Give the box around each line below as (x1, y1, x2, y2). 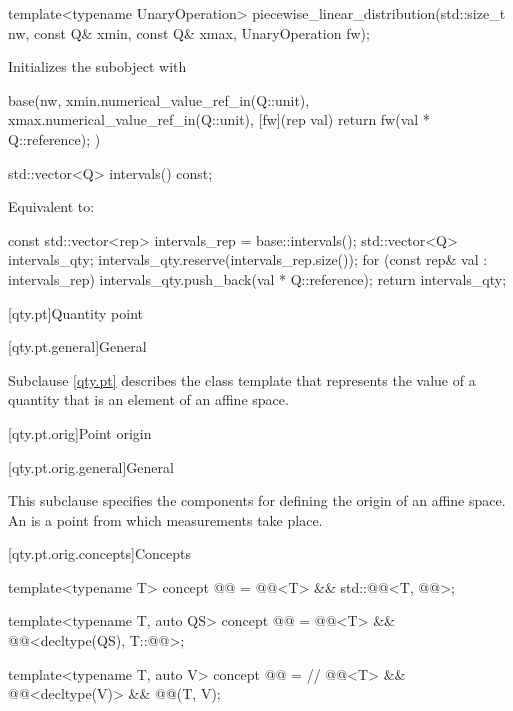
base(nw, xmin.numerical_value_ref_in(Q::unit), (8, 89, 310, 110)
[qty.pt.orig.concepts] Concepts (8, 543, 192, 564)
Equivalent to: (8, 196, 95, 217)
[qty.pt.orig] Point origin (8, 422, 152, 443)
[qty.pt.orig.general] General (8, 456, 174, 477)
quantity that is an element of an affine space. (8, 389, 289, 410)
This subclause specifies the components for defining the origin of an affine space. (8, 490, 506, 511)
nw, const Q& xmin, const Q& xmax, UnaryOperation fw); (8, 22, 370, 43)
